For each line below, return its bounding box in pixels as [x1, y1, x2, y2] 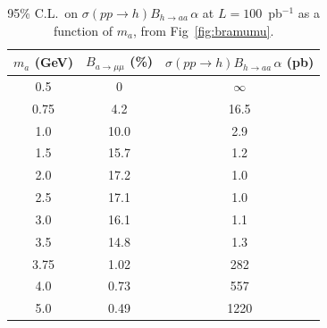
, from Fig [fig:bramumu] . [132, 21, 274, 39]
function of [53, 21, 113, 39]
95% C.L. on [7, 4, 79, 21]
